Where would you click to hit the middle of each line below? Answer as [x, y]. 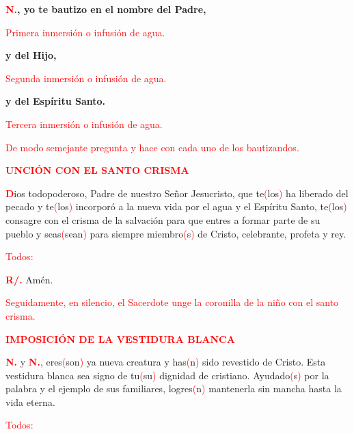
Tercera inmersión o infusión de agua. [84, 124]
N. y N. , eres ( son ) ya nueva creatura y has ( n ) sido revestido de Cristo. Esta [166, 362]
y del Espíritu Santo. [56, 101]
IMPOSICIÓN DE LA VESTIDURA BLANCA [120, 339]
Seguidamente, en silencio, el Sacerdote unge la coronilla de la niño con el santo [172, 302]
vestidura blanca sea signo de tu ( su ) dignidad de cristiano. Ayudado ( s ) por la [167, 375]
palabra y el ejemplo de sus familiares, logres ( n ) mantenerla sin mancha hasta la [174, 388]
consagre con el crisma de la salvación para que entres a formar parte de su [163, 219]
